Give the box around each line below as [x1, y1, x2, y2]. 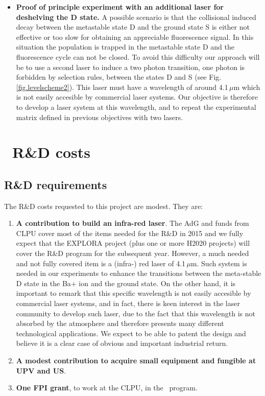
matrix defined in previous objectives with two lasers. [16, 111, 183, 122]
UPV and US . [16, 365, 66, 376]
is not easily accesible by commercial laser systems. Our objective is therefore [16, 91, 258, 102]
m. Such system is [190, 258, 247, 268]
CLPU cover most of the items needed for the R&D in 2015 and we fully [16, 227, 244, 238]
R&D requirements [4, 176, 107, 192]
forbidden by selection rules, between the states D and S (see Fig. [16, 72, 222, 82]
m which [233, 81, 260, 92]
